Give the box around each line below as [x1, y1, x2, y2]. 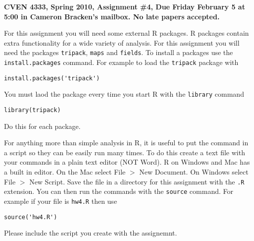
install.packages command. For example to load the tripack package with [4, 57, 239, 67]
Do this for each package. [4, 120, 81, 131]
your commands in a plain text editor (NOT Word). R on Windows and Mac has [4, 157, 250, 167]
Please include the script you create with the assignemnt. [4, 228, 177, 238]
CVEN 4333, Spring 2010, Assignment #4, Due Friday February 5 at [4, 1, 245, 11]
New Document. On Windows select [139, 167, 249, 177]
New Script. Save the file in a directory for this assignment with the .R [29, 176, 245, 186]
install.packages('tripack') [4, 74, 100, 82]
